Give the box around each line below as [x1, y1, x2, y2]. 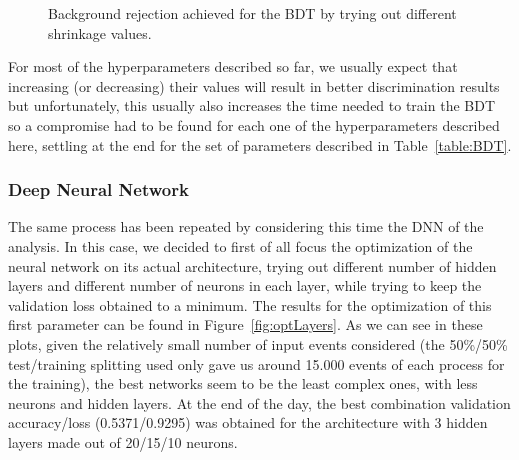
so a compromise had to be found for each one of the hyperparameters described [8, 114, 500, 135]
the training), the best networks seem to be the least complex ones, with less [8, 373, 478, 394]
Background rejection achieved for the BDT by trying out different [48, 3, 457, 23]
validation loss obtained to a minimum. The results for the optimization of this [8, 294, 492, 315]
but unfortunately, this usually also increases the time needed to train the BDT [8, 95, 496, 116]
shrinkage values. [48, 22, 152, 43]
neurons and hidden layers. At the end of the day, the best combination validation [8, 392, 511, 413]
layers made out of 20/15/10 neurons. [8, 431, 238, 452]
